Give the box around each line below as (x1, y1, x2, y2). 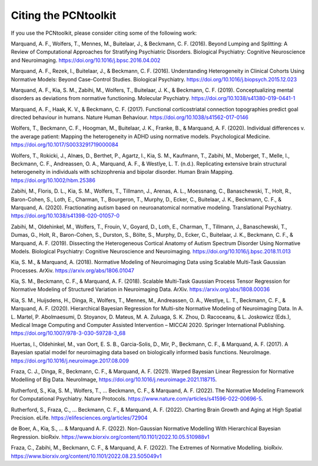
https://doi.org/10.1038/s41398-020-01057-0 (11, 212, 120, 219)
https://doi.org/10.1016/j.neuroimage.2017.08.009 (11, 357, 129, 364)
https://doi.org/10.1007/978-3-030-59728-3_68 (11, 330, 126, 337)
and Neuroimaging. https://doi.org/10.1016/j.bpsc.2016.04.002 (11, 57, 161, 64)
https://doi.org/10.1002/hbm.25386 (11, 177, 95, 184)
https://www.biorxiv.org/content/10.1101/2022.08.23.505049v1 (11, 452, 162, 460)
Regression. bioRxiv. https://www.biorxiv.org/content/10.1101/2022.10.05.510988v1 (11, 433, 210, 440)
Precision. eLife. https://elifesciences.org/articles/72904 (11, 414, 148, 421)
